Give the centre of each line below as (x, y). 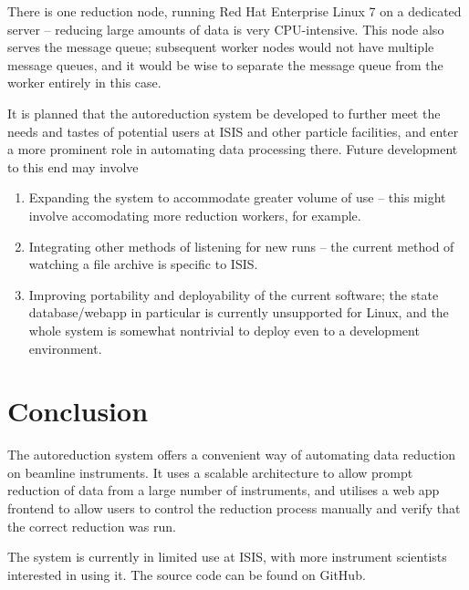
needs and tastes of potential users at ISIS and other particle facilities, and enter (233, 131)
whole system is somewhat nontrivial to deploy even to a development (224, 330)
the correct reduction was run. (92, 526)
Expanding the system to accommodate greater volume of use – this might (237, 197)
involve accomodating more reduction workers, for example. (195, 215)
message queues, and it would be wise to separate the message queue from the (225, 64)
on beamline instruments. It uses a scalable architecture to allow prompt (210, 472)
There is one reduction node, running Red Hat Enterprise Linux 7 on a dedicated (234, 11)
